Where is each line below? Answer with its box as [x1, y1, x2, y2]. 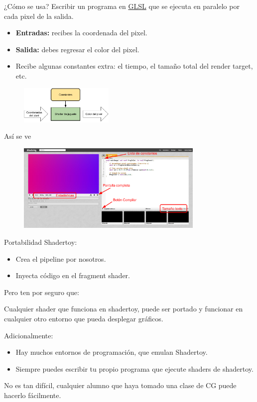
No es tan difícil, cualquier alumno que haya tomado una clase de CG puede [4, 380, 237, 391]
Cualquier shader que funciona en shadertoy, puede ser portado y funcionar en [4, 303, 243, 314]
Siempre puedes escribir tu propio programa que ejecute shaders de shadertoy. [15, 363, 254, 374]
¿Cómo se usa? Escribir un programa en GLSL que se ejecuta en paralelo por [4, 1, 240, 11]
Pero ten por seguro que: [4, 287, 79, 297]
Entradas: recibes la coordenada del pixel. [15, 27, 147, 38]
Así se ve [4, 131, 31, 141]
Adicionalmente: [4, 330, 53, 340]
